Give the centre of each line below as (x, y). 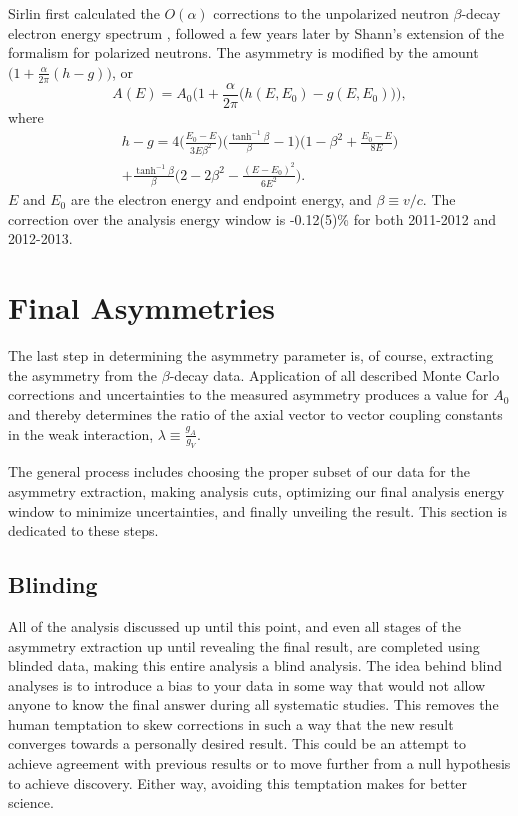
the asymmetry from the (83, 374)
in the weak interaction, (81, 433)
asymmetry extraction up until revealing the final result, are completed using (244, 645)
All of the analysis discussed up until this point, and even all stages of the (234, 625)
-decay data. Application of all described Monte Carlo (334, 374)
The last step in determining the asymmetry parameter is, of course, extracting (251, 355)
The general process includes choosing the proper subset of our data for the (239, 471)
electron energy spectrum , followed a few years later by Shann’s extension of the (256, 32)
